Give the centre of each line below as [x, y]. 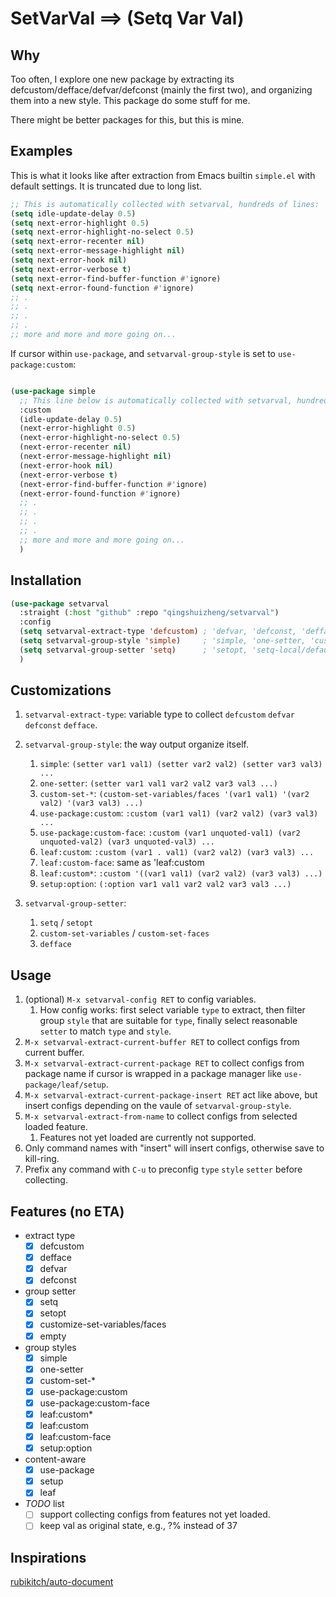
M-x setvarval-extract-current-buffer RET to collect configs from [162, 1042]
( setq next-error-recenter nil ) [77, 242]
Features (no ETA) [67, 1211]
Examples [41, 151]
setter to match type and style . [105, 1031]
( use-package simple [53, 391]
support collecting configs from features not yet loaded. [155, 1514]
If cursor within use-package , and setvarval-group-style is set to [143, 353]
